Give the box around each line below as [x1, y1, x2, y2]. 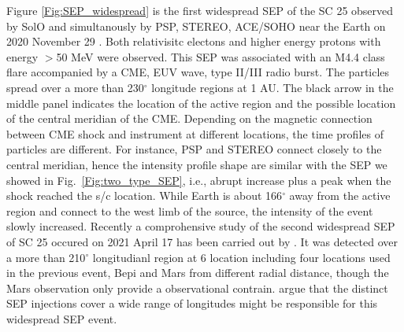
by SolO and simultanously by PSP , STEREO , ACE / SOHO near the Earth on [6, 17, 386, 34]
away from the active [289, 187, 391, 204]
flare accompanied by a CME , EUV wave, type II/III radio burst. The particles [6, 64, 390, 80]
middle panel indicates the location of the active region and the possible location [6, 94, 396, 111]
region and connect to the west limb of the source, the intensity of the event [6, 202, 373, 219]
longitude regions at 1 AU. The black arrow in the [151, 79, 394, 95]
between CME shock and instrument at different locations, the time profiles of [6, 125, 384, 142]
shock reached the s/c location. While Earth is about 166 [6, 187, 283, 204]
